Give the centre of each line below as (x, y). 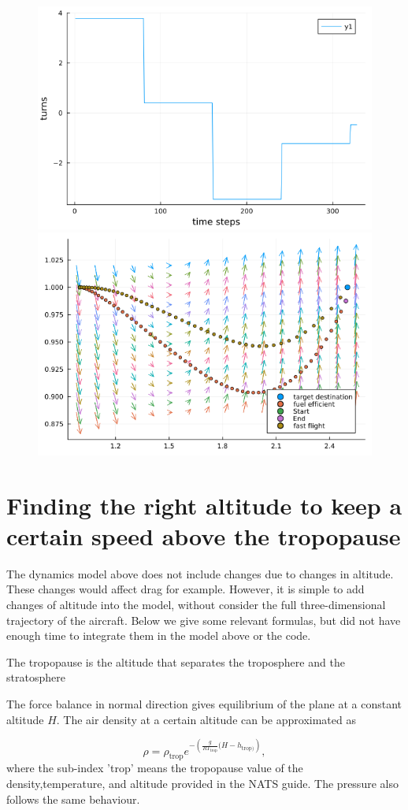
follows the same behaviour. (73, 799)
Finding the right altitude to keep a (204, 505)
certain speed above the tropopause (204, 535)
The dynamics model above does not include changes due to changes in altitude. (200, 573)
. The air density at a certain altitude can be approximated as (206, 719)
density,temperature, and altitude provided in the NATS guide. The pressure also (202, 784)
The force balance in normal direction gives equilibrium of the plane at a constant (204, 703)
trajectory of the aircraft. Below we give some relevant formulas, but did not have (204, 620)
